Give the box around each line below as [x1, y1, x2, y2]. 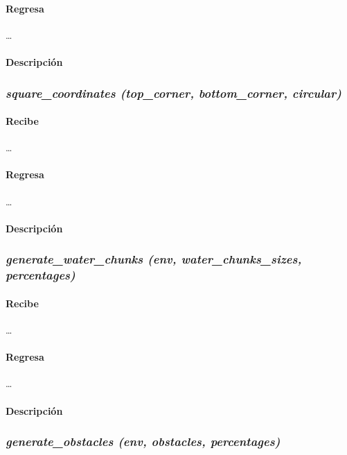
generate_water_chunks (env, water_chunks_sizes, [6, 250, 302, 268]
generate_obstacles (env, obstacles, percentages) [6, 433, 281, 450]
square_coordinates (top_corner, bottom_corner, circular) [6, 84, 341, 101]
